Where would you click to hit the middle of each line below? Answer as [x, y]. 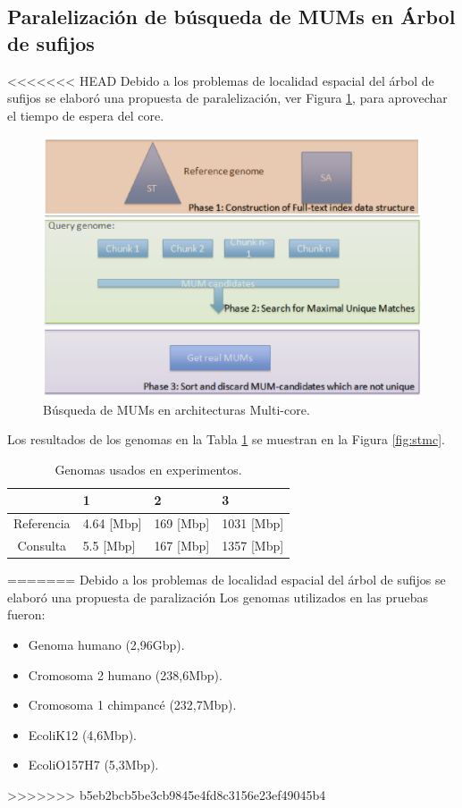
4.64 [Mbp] [112, 523]
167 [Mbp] [182, 546]
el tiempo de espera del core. [86, 115]
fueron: [26, 614]
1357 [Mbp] [253, 546]
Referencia [42, 523]
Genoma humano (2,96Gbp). [106, 644]
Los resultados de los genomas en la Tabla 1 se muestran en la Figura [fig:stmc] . [226, 439]
